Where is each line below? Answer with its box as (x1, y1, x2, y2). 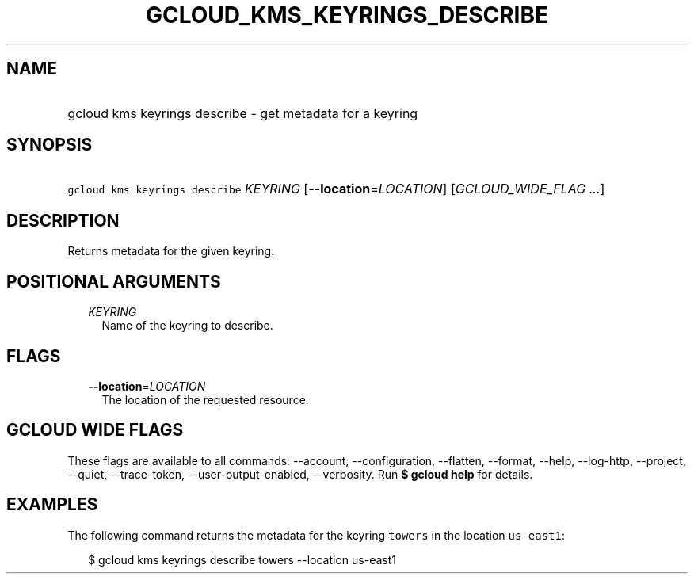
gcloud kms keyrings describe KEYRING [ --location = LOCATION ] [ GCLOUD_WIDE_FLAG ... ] (67, 181, 605, 197)
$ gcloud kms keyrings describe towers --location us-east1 (88, 552, 396, 567)
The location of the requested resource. (101, 392, 309, 406)
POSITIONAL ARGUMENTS (6, 271, 221, 292)
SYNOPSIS (6, 135, 93, 155)
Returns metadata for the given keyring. (67, 244, 275, 258)
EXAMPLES (6, 494, 98, 515)
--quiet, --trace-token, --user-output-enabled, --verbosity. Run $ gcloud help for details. (67, 467, 533, 481)
